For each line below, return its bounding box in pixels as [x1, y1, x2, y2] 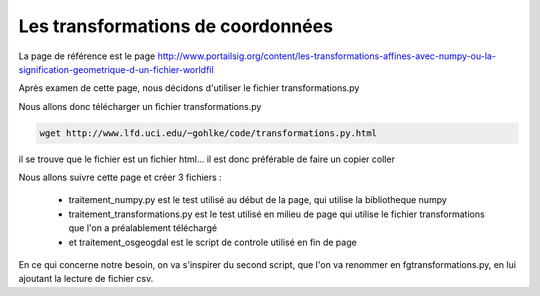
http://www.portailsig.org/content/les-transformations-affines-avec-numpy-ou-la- [157, 50, 497, 62]
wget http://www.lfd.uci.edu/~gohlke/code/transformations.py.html [39, 127, 378, 139]
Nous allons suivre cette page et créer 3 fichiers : [18, 171, 222, 184]
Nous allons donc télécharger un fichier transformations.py [18, 100, 262, 112]
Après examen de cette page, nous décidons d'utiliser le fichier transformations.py [18, 82, 360, 94]
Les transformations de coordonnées [18, 15, 334, 37]
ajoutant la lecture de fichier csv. [18, 273, 154, 285]
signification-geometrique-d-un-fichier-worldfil [18, 63, 214, 75]
